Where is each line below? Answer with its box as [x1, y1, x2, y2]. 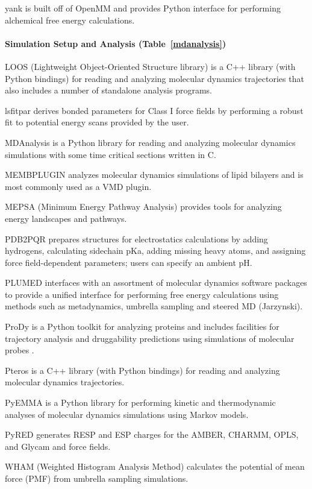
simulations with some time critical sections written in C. [5, 148, 216, 160]
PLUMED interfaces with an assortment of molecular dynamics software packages [5, 276, 307, 289]
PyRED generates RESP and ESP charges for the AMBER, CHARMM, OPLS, [5, 428, 299, 441]
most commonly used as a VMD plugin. [5, 180, 152, 192]
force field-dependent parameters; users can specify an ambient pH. [5, 256, 252, 268]
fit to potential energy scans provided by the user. [5, 116, 189, 128]
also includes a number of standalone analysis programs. [5, 84, 212, 96]
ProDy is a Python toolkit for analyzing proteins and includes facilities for [5, 320, 279, 333]
